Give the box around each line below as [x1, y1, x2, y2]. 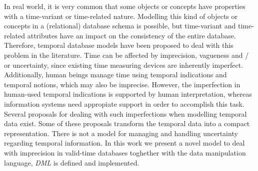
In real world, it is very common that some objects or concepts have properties [4, 1, 245, 11]
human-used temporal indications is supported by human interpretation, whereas [4, 89, 252, 99]
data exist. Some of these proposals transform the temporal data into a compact [4, 118, 250, 129]
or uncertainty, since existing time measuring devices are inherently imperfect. [4, 59, 243, 70]
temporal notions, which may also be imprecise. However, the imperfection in [4, 79, 240, 89]
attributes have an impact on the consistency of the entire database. [27, 30, 236, 40]
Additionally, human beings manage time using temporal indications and [4, 69, 227, 80]
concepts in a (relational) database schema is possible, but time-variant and [4, 20, 236, 31]
